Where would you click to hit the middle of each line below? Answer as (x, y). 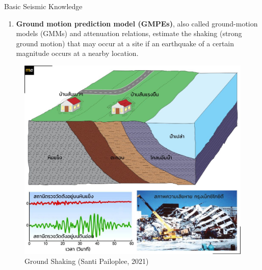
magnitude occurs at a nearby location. (77, 53)
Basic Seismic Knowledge (43, 6)
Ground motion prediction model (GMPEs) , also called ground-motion (137, 23)
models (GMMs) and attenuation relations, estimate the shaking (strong (129, 33)
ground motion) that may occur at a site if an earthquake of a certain (125, 43)
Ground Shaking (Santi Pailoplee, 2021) (87, 261)
